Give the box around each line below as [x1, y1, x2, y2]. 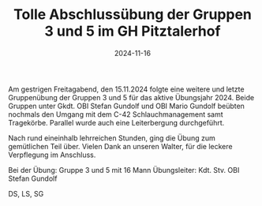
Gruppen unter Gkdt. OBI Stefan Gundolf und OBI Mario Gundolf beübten [8, 101, 245, 110]
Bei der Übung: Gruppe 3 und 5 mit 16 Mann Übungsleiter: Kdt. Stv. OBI [8, 165, 240, 174]
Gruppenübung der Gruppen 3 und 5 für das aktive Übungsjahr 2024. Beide [8, 92, 255, 102]
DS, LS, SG [8, 189, 44, 198]
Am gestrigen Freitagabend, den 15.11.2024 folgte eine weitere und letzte [8, 84, 245, 94]
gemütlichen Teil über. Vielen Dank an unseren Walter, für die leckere [8, 141, 233, 151]
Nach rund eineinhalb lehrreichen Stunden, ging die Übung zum [8, 133, 215, 143]
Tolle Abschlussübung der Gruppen [13, 6, 253, 24]
